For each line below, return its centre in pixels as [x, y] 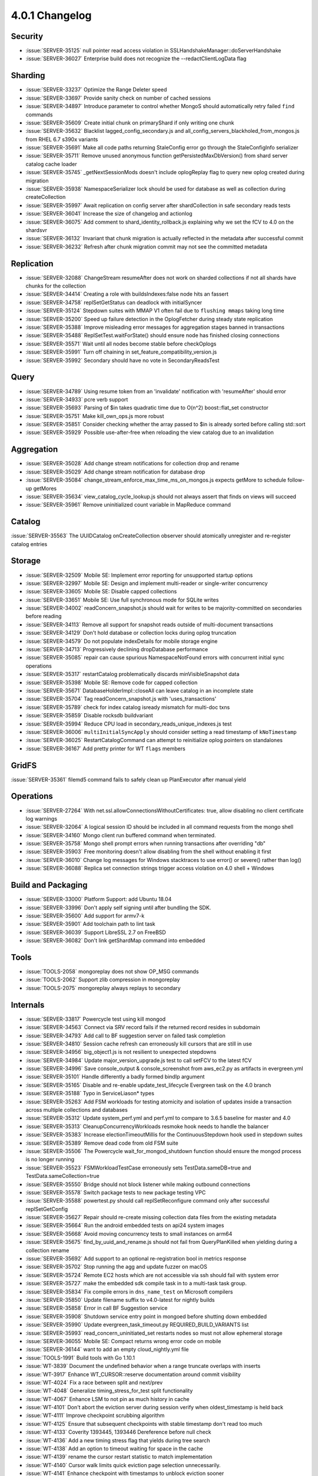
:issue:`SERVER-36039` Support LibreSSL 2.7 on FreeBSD [96, 932]
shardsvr [36, 230]
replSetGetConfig [47, 1209]
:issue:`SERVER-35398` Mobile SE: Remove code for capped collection [112, 683]
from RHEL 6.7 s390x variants [62, 139]
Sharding [28, 76]
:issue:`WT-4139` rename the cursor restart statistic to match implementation [119, 1457]
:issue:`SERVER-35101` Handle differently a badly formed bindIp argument [115, 1077]
